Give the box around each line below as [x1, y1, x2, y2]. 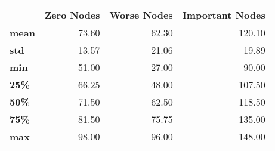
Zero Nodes [44, 8, 100, 21]
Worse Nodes [109, 8, 173, 21]
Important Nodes [182, 8, 265, 21]
